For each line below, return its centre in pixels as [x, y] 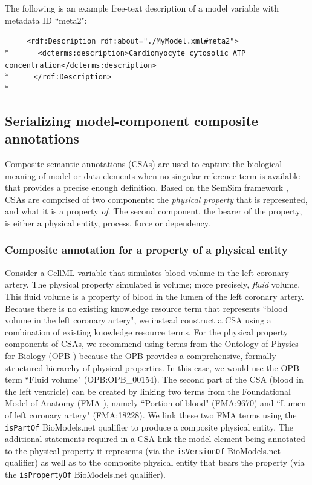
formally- [262, 355]
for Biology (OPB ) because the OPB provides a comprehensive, [124, 355]
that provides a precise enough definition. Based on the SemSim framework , [147, 187]
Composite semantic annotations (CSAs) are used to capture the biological [144, 163]
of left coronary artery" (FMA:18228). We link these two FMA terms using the [151, 414]
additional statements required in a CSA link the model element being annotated [155, 439]
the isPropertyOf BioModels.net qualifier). [85, 474]
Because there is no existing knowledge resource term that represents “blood [146, 308]
